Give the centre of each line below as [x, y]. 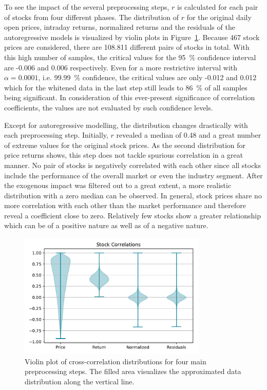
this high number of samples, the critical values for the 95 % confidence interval [130, 57]
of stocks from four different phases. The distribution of [92, 17]
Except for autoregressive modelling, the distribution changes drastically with [126, 125]
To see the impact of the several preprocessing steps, [87, 7]
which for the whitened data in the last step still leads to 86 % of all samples [126, 87]
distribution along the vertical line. [80, 381]
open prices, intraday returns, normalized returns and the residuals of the [120, 27]
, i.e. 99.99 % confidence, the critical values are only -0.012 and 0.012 [147, 77]
